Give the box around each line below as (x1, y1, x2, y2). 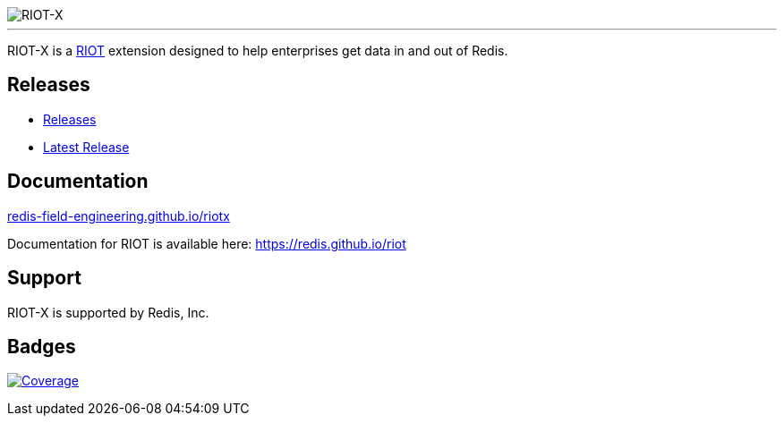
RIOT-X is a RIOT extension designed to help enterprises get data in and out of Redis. (7, 43, 508, 58)
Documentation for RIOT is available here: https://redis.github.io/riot (7, 235, 406, 251)
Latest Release (43, 139, 130, 155)
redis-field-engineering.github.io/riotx (7, 207, 230, 224)
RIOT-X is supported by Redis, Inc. (7, 304, 209, 320)
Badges (7, 334, 76, 358)
